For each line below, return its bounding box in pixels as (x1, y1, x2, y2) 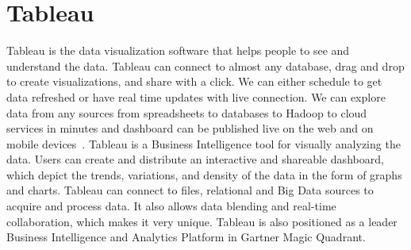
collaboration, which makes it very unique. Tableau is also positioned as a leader (6, 213, 398, 229)
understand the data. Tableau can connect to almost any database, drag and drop (6, 57, 405, 74)
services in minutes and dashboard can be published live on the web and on (6, 120, 374, 137)
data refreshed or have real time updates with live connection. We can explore (6, 88, 386, 105)
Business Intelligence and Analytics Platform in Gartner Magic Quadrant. (6, 229, 366, 245)
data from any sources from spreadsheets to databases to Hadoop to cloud (6, 104, 367, 121)
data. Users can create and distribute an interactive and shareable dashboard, (6, 151, 384, 167)
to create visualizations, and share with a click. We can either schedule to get (6, 73, 382, 90)
